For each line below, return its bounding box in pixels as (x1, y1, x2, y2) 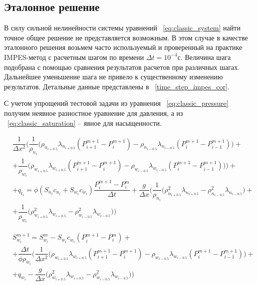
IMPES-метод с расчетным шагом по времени (4, 51, 144, 62)
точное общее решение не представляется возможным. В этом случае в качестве (4, 32, 248, 42)
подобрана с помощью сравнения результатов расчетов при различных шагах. (4, 61, 240, 72)
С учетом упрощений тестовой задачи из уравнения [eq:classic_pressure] (4, 98, 229, 108)
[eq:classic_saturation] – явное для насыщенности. (7, 117, 162, 128)
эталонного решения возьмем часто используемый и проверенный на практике (4, 42, 243, 52)
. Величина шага (180, 51, 231, 62)
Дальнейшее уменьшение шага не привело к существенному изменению (4, 71, 223, 82)
